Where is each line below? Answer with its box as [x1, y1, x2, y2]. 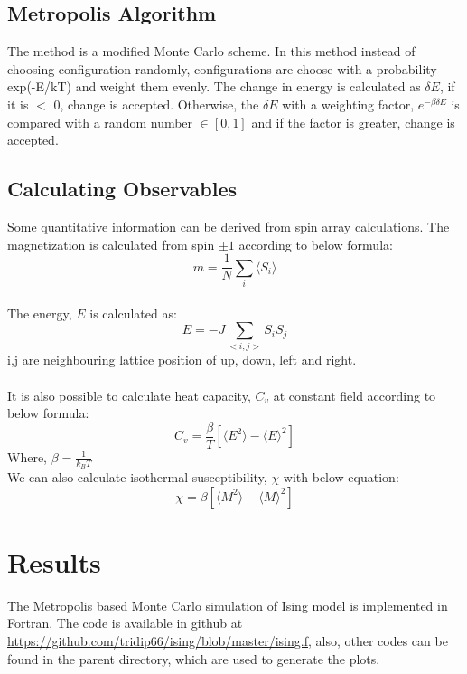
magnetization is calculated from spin [7, 234, 215, 253]
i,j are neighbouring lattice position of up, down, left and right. [7, 350, 357, 369]
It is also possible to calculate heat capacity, [7, 385, 251, 404]
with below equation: [283, 468, 399, 487]
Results [7, 543, 101, 580]
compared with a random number [7, 112, 193, 131]
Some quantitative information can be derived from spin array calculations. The [7, 216, 450, 235]
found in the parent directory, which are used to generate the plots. [7, 649, 380, 668]
